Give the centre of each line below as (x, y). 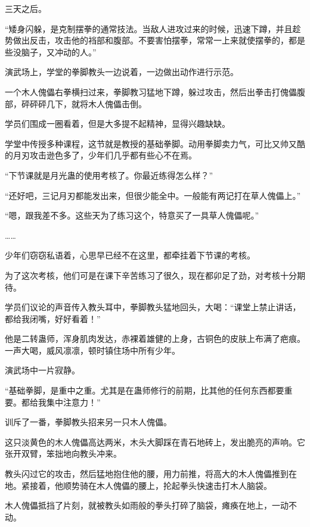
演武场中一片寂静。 (42, 370)
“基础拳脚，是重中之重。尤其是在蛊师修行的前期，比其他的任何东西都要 (145, 390)
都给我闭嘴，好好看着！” (53, 318)
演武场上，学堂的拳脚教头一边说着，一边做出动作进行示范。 (122, 72)
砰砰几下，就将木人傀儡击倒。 (88, 103)
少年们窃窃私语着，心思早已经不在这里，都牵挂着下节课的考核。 (130, 255)
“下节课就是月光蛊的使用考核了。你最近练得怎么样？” (109, 175)
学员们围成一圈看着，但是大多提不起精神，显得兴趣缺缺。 (117, 124)
